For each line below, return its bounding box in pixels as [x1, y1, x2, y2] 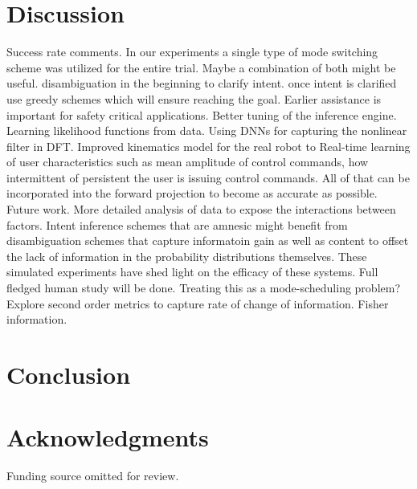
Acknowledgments [6, 421, 209, 454]
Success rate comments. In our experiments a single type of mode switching [6, 43, 378, 60]
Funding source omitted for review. [6, 467, 179, 484]
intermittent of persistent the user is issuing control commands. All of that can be [6, 169, 410, 185]
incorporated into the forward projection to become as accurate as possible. [6, 185, 378, 202]
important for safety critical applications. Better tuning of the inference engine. [6, 106, 397, 123]
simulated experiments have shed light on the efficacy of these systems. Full [6, 263, 378, 280]
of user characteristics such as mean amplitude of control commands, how [6, 153, 369, 170]
